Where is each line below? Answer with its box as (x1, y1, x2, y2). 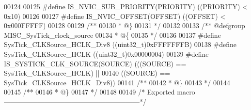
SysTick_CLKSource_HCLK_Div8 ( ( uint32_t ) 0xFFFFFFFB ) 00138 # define (4, 39, 236, 49)
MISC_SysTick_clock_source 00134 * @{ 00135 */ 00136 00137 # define (4, 30, 221, 40)
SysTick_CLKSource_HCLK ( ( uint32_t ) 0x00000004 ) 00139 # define (4, 48, 209, 59)
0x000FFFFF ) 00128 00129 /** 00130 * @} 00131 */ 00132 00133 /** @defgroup (4, 20, 245, 31)
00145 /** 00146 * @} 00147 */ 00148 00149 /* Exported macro (4, 87, 195, 97)
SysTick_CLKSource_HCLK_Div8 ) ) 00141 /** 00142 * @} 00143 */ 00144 (4, 77, 231, 87)
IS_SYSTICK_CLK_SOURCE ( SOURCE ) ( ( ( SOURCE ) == (4, 58, 187, 68)
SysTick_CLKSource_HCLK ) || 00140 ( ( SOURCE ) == (4, 68, 171, 78)
